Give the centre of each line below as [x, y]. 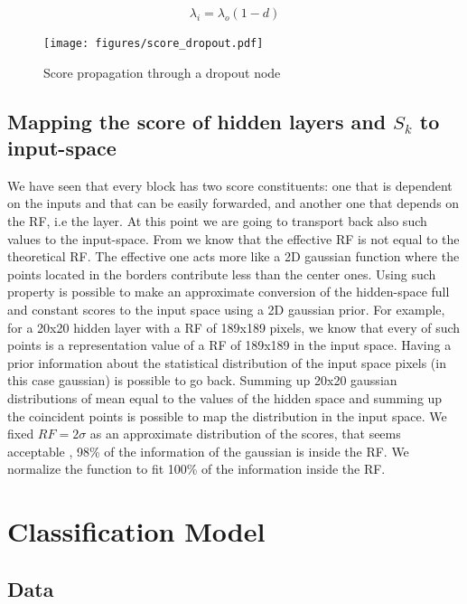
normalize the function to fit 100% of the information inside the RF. [196, 469]
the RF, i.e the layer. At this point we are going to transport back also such [217, 221]
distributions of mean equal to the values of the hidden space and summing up [225, 397]
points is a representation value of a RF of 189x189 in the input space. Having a [229, 345]
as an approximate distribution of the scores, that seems [245, 434]
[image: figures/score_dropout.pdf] [154, 43]
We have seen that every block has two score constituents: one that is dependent [230, 185]
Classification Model [136, 531]
